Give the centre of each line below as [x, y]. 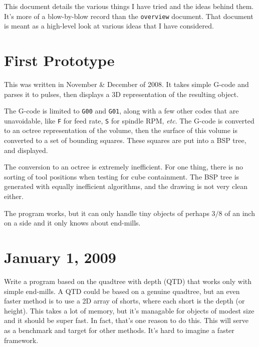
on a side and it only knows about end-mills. [72, 223]
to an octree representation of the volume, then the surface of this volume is [121, 130]
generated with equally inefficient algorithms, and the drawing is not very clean [126, 186]
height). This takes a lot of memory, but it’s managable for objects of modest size [129, 310]
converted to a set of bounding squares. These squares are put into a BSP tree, [125, 140]
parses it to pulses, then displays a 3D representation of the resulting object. [121, 94]
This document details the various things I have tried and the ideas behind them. [129, 6]
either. [14, 196]
